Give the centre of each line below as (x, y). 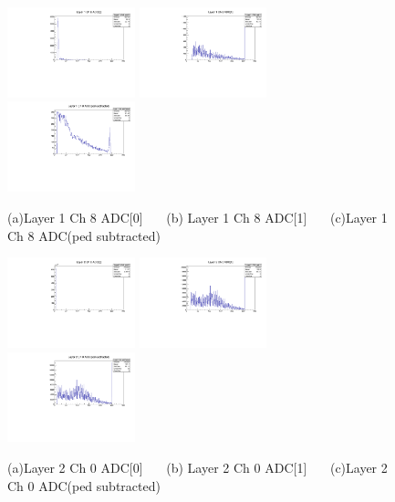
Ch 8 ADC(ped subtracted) (84, 235)
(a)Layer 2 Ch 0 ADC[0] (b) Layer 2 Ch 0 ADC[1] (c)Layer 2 (197, 468)
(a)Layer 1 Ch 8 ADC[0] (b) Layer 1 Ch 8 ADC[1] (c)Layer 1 (197, 217)
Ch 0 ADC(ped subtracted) (84, 485)
